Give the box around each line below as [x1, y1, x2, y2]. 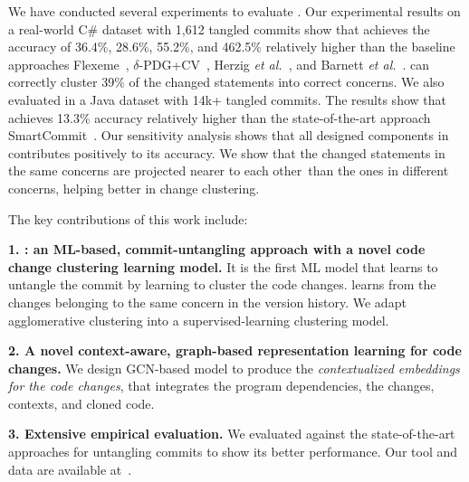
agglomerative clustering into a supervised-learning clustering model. [8, 310, 389, 329]
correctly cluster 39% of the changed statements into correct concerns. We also [8, 72, 445, 91]
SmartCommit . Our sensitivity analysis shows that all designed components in [8, 126, 449, 145]
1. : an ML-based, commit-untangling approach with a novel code [8, 240, 426, 259]
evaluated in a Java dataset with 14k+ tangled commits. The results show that [8, 90, 446, 109]
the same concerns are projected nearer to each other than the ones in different [8, 161, 449, 180]
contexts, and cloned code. [8, 393, 155, 412]
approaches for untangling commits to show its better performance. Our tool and [8, 442, 458, 461]
